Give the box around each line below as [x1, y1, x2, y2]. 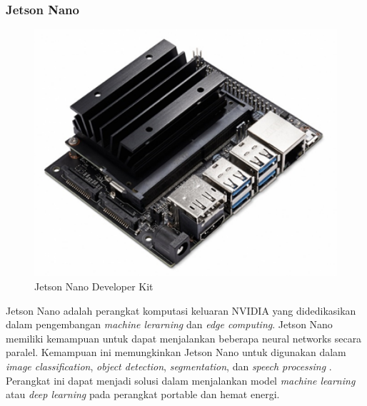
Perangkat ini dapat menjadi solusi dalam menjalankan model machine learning [6, 372, 356, 387]
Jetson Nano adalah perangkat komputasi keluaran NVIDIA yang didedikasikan [6, 303, 356, 318]
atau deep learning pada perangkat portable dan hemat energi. [6, 387, 280, 402]
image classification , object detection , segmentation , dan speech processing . [6, 358, 332, 373]
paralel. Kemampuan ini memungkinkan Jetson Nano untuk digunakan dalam [6, 345, 346, 360]
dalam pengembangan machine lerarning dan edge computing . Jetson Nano [6, 317, 333, 332]
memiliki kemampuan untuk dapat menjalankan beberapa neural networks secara [6, 330, 362, 345]
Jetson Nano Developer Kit [34, 278, 154, 293]
